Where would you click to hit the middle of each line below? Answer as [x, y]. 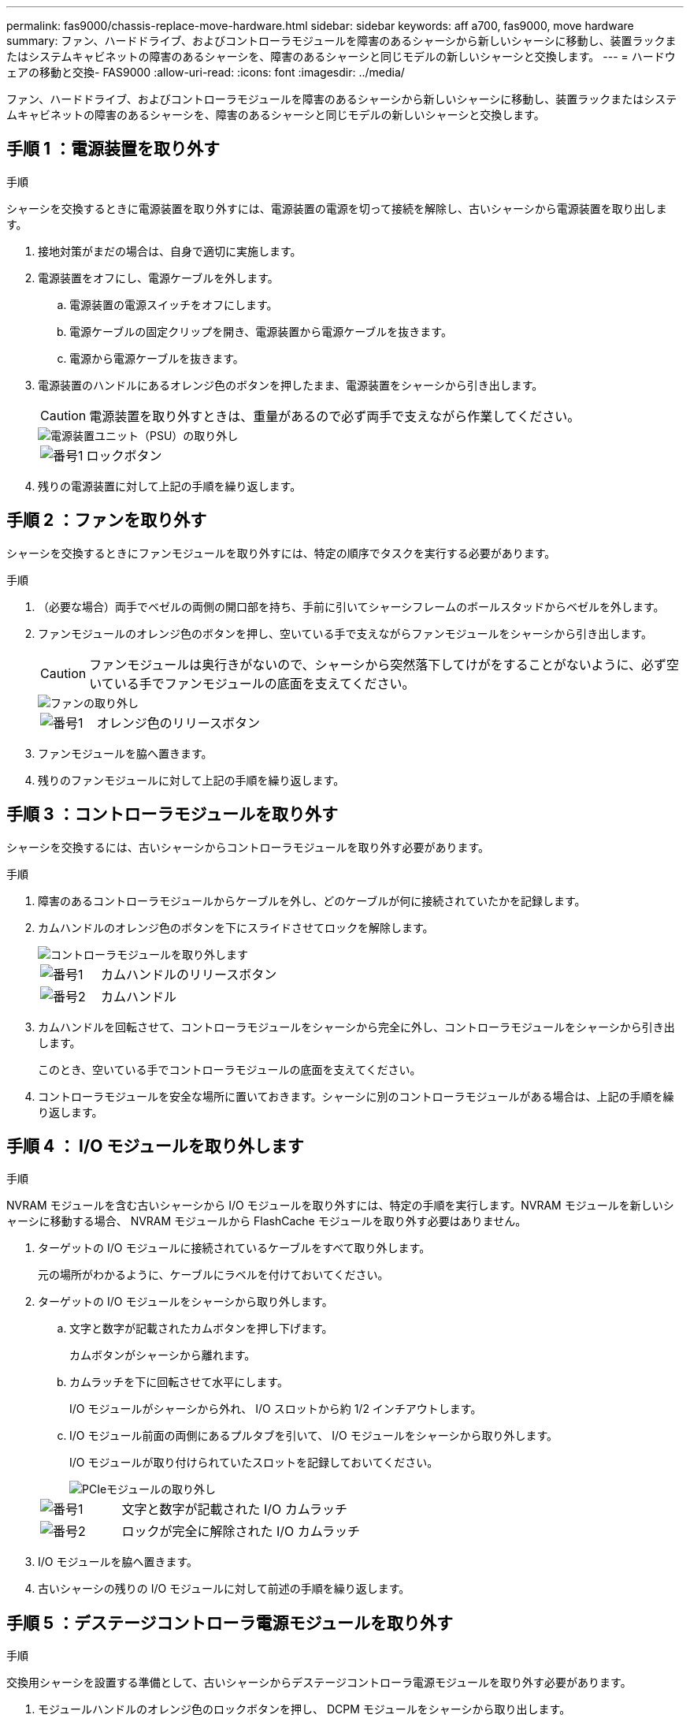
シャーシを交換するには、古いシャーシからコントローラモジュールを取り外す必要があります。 [248, 847]
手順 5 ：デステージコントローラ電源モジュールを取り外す [230, 1623]
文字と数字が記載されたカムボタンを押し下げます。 [201, 1329]
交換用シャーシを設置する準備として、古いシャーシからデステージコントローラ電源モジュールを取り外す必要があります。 [319, 1683]
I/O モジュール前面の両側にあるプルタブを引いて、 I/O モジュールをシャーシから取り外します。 [314, 1436]
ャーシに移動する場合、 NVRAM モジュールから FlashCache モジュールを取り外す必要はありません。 [267, 1221]
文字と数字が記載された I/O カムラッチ [234, 1510]
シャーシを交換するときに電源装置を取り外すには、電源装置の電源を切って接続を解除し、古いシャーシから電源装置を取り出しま [337, 208]
